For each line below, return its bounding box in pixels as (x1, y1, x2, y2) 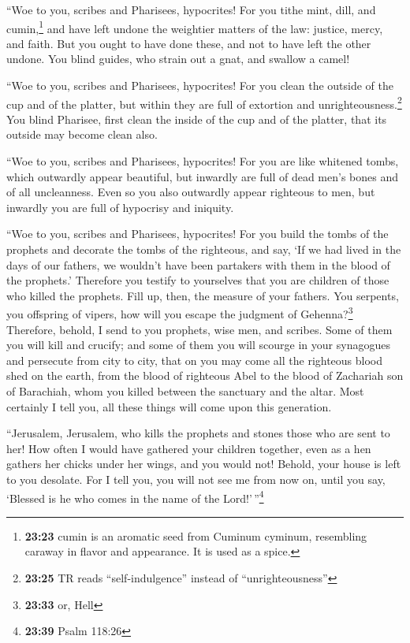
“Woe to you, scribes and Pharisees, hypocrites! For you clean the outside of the (6, 77, 394, 94)
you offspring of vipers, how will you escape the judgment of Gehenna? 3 (6, 303, 353, 322)
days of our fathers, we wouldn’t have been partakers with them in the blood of (6, 256, 390, 273)
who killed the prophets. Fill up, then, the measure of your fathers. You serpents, (6, 287, 399, 303)
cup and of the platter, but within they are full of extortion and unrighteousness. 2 (6, 93, 402, 112)
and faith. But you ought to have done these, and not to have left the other (6, 35, 371, 51)
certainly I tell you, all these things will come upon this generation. (6, 398, 332, 414)
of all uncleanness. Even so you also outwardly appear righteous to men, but (6, 184, 375, 200)
